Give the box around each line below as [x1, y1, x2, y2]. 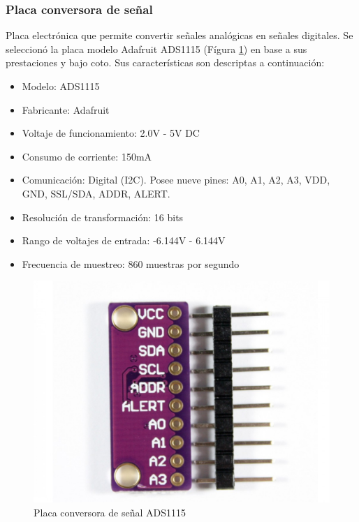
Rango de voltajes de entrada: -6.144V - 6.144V [22, 233, 226, 248]
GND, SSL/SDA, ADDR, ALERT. [22, 186, 170, 200]
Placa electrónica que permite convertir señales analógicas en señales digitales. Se [6, 28, 353, 43]
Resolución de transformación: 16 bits [22, 209, 184, 224]
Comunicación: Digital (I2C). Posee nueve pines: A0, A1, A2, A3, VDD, [22, 172, 330, 187]
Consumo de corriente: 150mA [22, 149, 152, 163]
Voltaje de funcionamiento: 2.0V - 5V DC [22, 126, 200, 140]
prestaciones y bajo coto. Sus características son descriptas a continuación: [6, 55, 325, 70]
